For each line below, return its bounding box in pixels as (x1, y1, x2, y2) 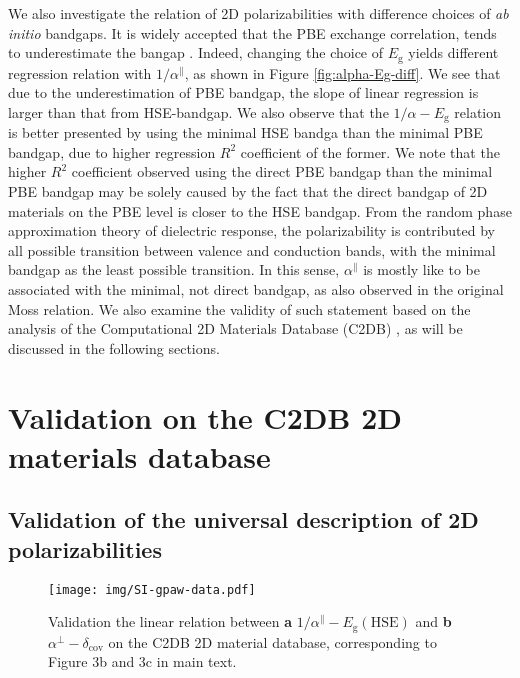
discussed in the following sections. (8, 337, 220, 358)
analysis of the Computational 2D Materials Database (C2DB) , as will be (8, 318, 463, 339)
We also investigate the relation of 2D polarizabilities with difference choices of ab (8, 3, 509, 23)
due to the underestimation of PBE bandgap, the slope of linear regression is (8, 82, 479, 103)
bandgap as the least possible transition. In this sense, (8, 259, 340, 280)
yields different (408, 42, 499, 63)
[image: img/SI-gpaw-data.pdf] (48, 582, 256, 597)
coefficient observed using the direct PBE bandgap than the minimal (71, 161, 493, 182)
